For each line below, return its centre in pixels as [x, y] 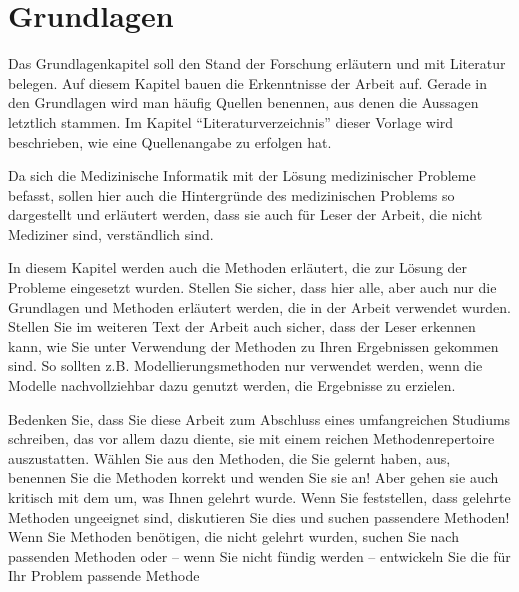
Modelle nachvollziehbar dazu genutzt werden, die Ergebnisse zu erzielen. [232, 385]
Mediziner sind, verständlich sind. [111, 233]
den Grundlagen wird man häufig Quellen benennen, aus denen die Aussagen [243, 102]
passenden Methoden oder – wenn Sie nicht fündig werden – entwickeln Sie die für [259, 555]
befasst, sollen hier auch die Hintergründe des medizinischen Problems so [231, 194]
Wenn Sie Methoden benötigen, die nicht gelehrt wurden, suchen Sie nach [233, 536]
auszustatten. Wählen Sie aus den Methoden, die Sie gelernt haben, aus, [229, 457]
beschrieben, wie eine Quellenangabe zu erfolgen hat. [170, 141]
